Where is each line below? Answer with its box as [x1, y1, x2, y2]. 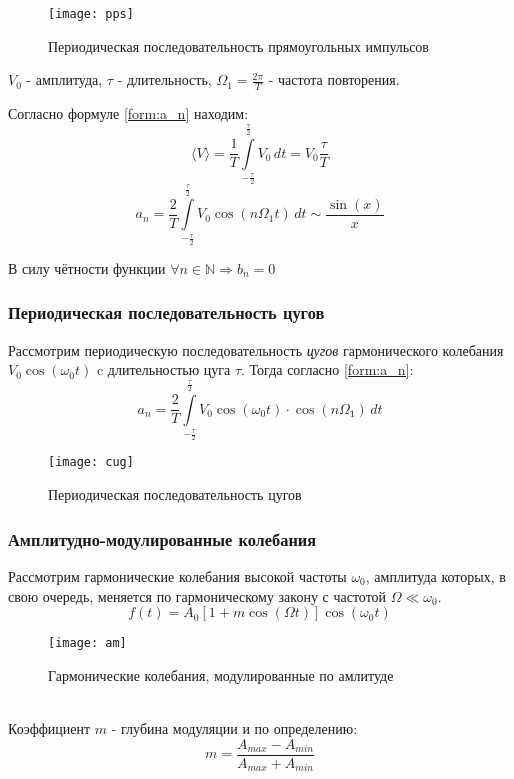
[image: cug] [48, 455, 134, 470]
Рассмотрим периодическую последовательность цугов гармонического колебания [8, 339, 504, 360]
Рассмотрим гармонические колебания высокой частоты [8, 565, 347, 586]
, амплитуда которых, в [365, 565, 506, 586]
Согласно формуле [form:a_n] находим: [8, 103, 249, 124]
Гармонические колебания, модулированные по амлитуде [48, 664, 394, 685]
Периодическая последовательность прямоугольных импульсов [48, 35, 429, 56]
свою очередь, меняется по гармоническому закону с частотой [8, 585, 387, 606]
